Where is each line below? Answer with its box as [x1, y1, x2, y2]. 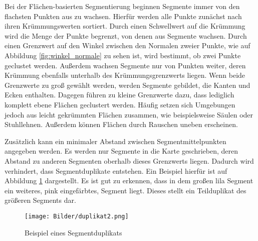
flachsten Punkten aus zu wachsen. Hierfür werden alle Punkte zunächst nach [5, 11, 242, 21]
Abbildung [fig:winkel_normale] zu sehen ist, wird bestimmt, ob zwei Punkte [5, 50, 241, 60]
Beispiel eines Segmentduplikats [25, 227, 122, 237]
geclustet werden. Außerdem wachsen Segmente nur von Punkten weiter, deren [5, 60, 246, 70]
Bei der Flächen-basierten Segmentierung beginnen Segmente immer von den [5, 1, 240, 11]
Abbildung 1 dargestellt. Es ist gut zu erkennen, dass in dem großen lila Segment [5, 175, 253, 186]
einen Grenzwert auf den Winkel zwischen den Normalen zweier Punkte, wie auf [5, 40, 250, 51]
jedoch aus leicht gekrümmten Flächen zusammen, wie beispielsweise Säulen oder [5, 109, 253, 119]
